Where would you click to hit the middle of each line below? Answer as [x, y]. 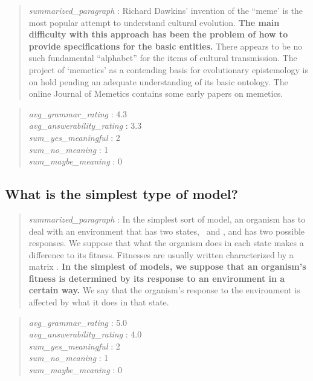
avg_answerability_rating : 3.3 [85, 125]
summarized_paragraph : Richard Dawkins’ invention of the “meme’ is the [166, 10]
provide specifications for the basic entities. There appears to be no [166, 46]
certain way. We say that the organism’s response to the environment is [164, 290]
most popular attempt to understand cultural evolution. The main [154, 22]
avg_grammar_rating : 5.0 [78, 322]
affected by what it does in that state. [99, 302]
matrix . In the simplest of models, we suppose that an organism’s [167, 266]
